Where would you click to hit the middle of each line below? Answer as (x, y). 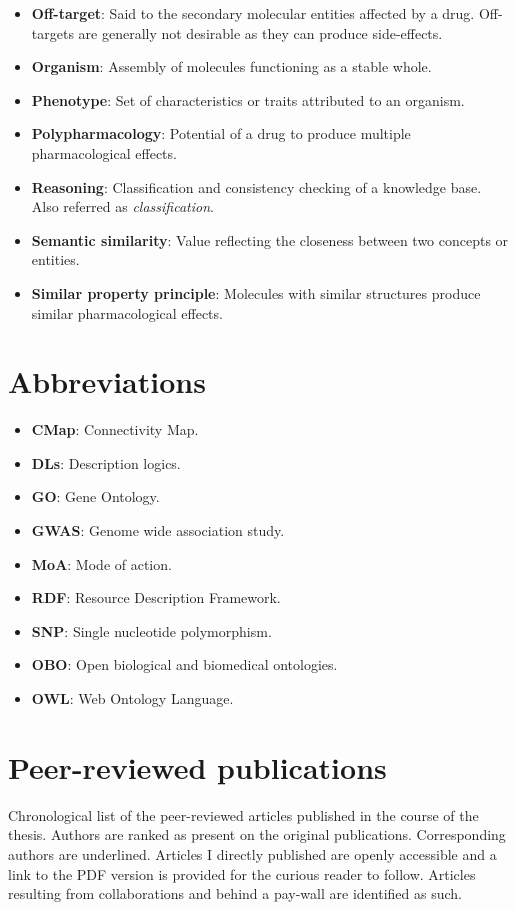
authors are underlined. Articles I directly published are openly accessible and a (252, 853)
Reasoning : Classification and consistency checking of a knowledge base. (256, 186)
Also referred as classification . (122, 206)
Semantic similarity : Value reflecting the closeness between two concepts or (270, 239)
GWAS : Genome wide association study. (158, 530)
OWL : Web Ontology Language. (132, 698)
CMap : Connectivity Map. (115, 429)
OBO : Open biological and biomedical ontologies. (184, 664)
